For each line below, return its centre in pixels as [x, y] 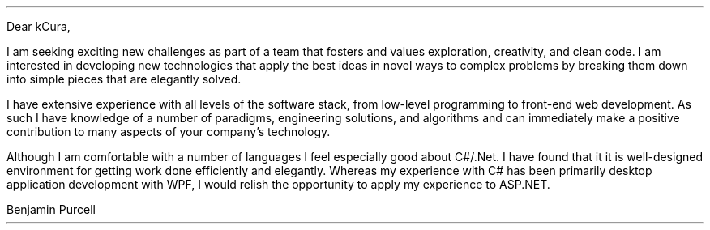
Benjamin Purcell [51, 209]
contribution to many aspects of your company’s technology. [169, 132]
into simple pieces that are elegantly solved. [124, 79]
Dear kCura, [38, 26]
